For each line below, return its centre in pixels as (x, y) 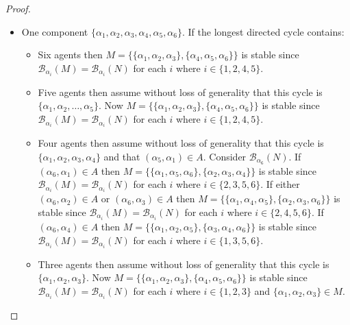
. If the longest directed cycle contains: (263, 31)
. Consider (225, 156)
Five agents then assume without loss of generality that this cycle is (180, 92)
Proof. (18, 8)
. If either (280, 184)
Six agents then (70, 55)
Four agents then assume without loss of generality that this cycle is (181, 143)
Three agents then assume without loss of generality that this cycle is (184, 264)
